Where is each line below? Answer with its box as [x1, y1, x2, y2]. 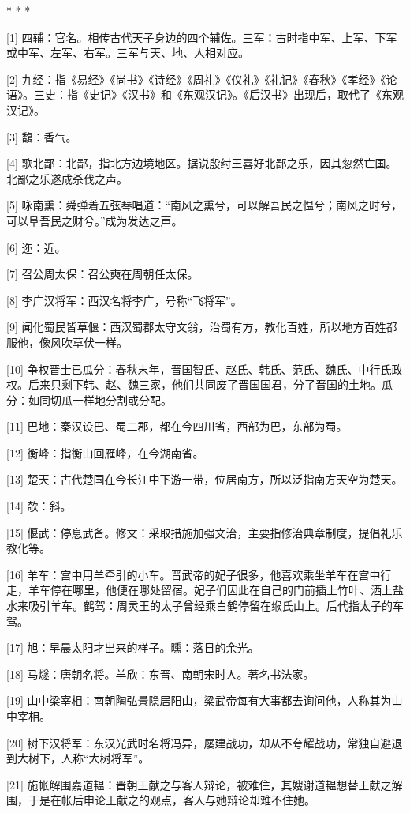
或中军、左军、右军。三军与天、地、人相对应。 [6, 44, 249, 61]
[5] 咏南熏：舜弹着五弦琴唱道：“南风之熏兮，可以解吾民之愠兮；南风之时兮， [6, 197, 403, 213]
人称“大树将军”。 [61, 750, 150, 766]
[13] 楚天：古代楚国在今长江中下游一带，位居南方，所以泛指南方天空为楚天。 [6, 471, 403, 487]
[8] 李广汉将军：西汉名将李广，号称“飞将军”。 [6, 292, 242, 308]
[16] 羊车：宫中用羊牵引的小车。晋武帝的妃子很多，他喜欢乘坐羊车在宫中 [6, 566, 381, 582]
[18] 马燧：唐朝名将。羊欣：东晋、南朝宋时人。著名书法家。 [6, 665, 315, 682]
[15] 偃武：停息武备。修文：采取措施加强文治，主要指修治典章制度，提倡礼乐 [6, 524, 403, 540]
